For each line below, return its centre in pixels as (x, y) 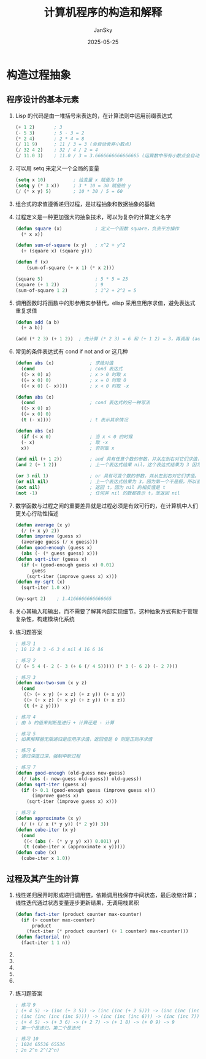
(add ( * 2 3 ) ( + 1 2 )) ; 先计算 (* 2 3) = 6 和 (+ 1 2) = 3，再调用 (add (109, 339)
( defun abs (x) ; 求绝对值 (64, 363)
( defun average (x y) (43, 525)
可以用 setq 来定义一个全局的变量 (57, 168)
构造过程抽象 (39, 75)
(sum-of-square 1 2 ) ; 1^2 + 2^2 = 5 (76, 290)
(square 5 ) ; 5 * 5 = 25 (72, 279)
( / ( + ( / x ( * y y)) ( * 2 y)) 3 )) (65, 824)
